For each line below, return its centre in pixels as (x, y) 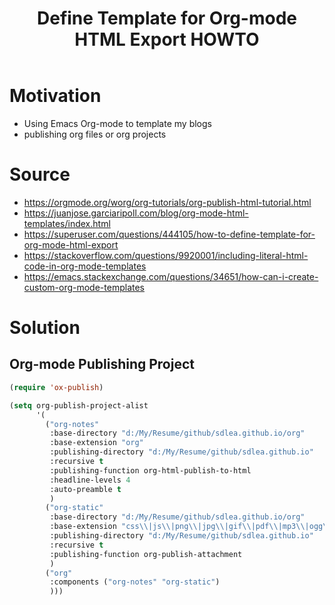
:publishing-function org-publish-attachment (146, 554)
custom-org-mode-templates (84, 287)
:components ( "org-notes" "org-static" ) (135, 582)
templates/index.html (67, 223)
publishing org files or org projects (95, 134)
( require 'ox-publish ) (56, 387)
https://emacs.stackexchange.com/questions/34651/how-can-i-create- (171, 276)
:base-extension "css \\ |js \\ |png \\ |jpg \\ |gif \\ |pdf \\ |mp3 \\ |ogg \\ (190, 527)
